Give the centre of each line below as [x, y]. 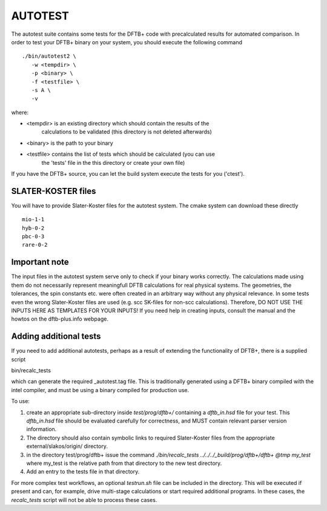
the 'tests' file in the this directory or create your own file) [113, 162]
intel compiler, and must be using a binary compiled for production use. [100, 390]
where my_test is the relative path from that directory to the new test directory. [124, 463]
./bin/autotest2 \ [49, 56]
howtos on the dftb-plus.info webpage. [60, 319]
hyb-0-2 [33, 228]
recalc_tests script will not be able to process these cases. [84, 499]
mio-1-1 [33, 219]
